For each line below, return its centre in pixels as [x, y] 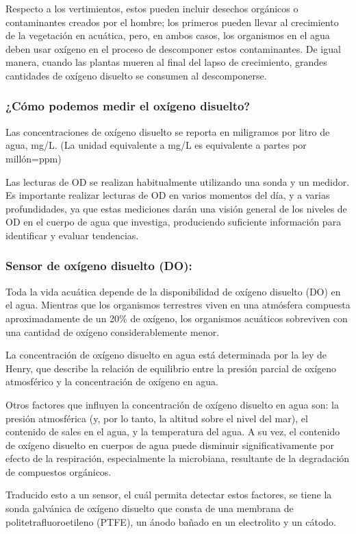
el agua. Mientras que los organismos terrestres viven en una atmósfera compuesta [178, 305]
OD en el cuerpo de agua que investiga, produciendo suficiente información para [174, 222]
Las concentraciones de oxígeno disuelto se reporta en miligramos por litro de [168, 131]
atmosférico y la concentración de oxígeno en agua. [112, 381]
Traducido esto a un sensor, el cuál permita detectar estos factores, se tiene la [169, 495]
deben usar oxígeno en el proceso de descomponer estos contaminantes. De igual [173, 48]
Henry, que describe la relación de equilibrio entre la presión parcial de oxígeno [171, 368]
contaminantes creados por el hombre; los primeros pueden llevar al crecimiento [172, 22]
